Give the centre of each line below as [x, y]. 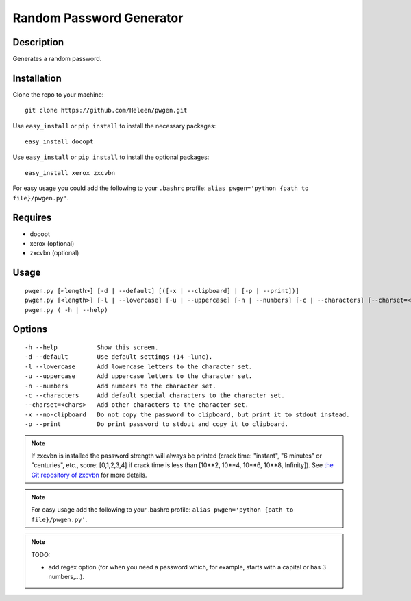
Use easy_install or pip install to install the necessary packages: [114, 126]
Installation [37, 78]
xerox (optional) [52, 243]
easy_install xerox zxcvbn [70, 173]
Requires [32, 217]
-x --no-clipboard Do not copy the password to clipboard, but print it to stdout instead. [187, 414]
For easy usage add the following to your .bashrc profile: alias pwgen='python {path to [162, 510]
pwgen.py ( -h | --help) [66, 310]
